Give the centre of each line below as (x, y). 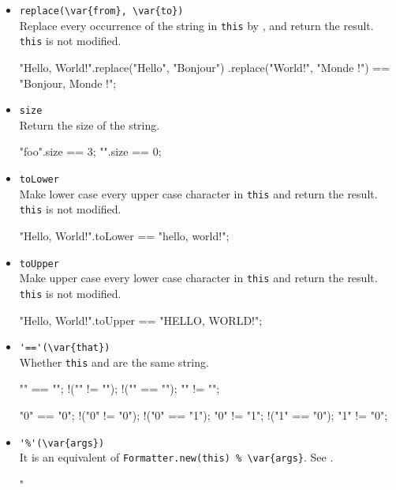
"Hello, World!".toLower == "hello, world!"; (124, 235)
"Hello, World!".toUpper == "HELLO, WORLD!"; (141, 320)
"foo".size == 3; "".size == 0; (90, 151)
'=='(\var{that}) (65, 348)
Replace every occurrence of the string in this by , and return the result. (196, 25)
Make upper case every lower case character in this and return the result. (198, 278)
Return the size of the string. (90, 124)
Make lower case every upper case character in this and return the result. (198, 193)
